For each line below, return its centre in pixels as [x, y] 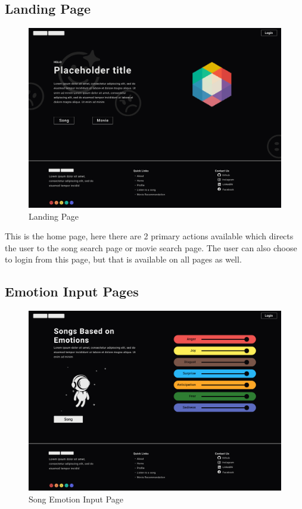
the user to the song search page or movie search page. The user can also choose [151, 247]
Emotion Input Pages [72, 291]
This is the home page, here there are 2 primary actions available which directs [149, 236]
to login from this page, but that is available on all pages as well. [123, 259]
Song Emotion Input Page [76, 499]
